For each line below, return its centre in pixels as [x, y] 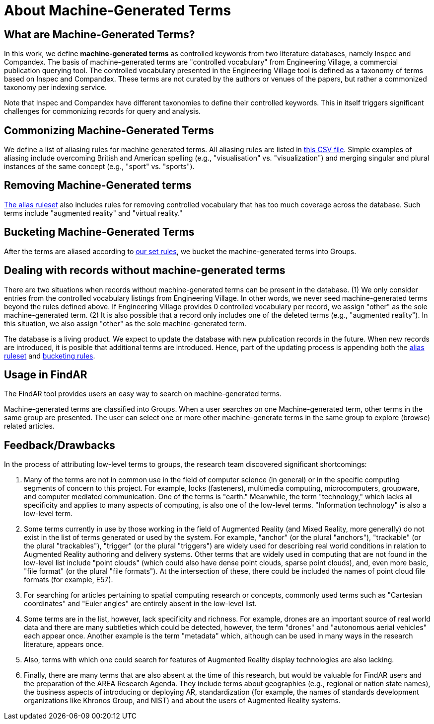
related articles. [29, 426]
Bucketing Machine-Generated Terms [99, 232]
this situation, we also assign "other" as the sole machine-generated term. [125, 323]
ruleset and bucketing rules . [50, 356]
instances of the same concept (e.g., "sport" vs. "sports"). [99, 167]
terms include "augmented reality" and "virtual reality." [93, 213]
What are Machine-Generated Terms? [100, 34]
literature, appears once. [64, 644]
